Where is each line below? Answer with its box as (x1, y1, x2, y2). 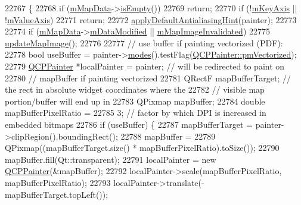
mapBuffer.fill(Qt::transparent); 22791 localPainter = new (5, 153, 216, 165)
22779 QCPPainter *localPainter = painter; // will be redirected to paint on (5, 59, 285, 72)
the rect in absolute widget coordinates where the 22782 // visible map (5, 83, 265, 96)
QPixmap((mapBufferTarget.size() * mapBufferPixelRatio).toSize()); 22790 (5, 141, 280, 154)
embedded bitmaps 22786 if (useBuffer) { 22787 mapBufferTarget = (5, 118, 253, 130)
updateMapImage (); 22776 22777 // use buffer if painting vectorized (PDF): (5, 36, 283, 49)
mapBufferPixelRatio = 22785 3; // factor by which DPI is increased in (5, 106, 266, 119)
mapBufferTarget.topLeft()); (5, 188, 108, 200)
